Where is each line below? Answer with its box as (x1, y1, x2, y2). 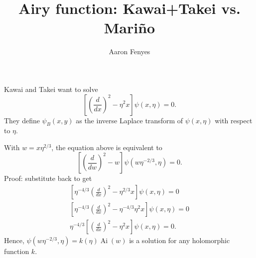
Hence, (4, 235, 24, 246)
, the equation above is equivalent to (51, 142, 162, 152)
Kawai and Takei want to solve (4, 84, 98, 94)
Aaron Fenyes (109, 46, 150, 57)
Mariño (104, 17, 155, 38)
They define (4, 115, 40, 125)
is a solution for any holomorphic (129, 235, 230, 246)
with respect (215, 115, 253, 125)
